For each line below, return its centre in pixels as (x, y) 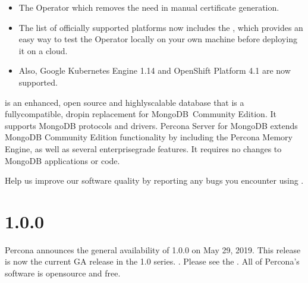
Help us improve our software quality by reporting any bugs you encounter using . (154, 180)
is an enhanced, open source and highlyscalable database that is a (125, 102)
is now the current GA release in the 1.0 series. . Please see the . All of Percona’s (152, 261)
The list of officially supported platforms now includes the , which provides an (161, 27)
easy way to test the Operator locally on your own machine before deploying (158, 39)
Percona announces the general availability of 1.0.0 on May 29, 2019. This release (153, 249)
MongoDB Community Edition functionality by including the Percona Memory (149, 137)
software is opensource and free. (63, 273)
